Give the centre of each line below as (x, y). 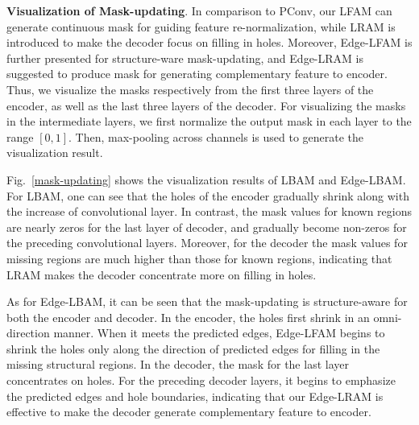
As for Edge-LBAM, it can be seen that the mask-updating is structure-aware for (207, 301)
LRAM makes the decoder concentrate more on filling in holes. (162, 274)
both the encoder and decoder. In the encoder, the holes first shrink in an (188, 317)
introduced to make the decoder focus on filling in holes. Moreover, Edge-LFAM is (209, 42)
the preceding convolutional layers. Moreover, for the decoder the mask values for (207, 243)
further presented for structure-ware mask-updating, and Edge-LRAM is (185, 58)
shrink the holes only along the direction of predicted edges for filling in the (193, 348)
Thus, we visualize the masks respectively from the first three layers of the (190, 89)
